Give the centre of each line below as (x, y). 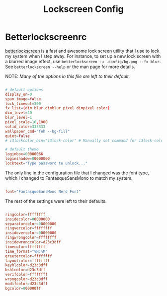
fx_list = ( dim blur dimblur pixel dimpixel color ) (58, 108)
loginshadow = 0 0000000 (28, 159)
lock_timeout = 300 (23, 104)
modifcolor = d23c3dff (27, 284)
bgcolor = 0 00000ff (23, 288)
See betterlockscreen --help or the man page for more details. (70, 67)
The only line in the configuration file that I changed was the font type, (77, 173)
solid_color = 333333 (25, 127)
